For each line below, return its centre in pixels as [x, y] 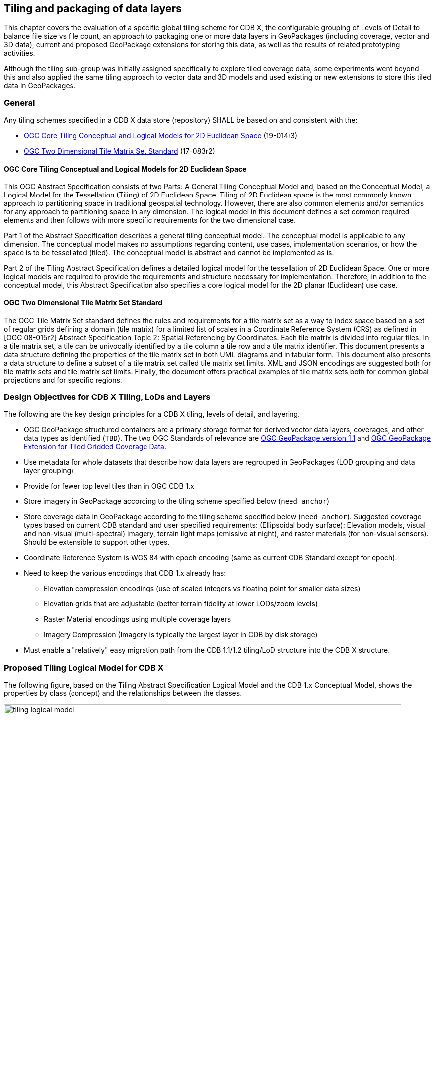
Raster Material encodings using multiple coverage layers [138, 619]
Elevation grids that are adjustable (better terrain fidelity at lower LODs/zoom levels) [181, 604]
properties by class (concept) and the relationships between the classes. [123, 693]
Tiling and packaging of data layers [93, 9]
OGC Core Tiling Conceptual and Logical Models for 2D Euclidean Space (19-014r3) [161, 136]
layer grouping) [49, 471]
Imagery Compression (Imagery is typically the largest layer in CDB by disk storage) [181, 635]
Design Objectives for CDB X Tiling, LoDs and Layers [107, 397]
